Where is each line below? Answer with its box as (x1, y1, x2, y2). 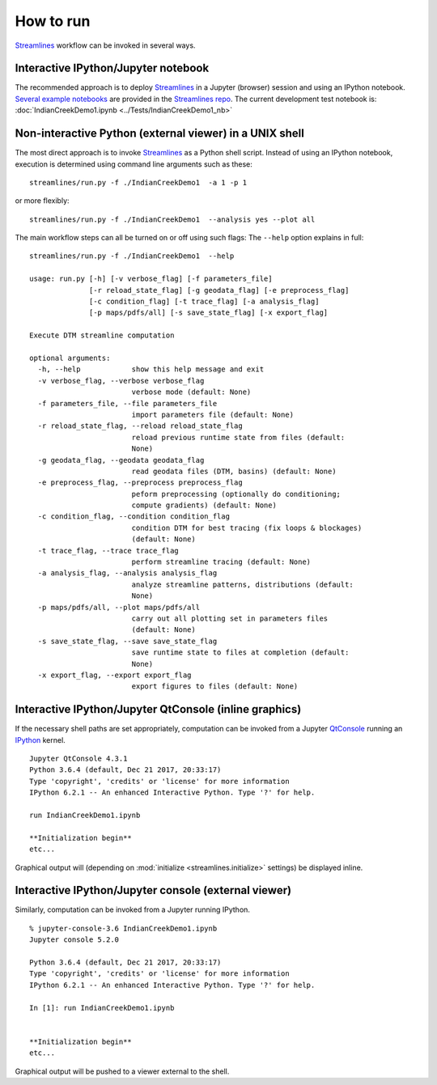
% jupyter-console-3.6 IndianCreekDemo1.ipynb (29, 923, 218, 933)
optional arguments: (29, 354, 111, 362)
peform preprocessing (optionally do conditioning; (131, 490, 342, 498)
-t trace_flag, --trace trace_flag (37, 546, 180, 555)
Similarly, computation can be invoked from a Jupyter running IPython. (15, 905, 251, 914)
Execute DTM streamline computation (29, 331, 175, 340)
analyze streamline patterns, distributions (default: (131, 579, 354, 589)
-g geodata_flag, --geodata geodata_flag (37, 456, 205, 464)
